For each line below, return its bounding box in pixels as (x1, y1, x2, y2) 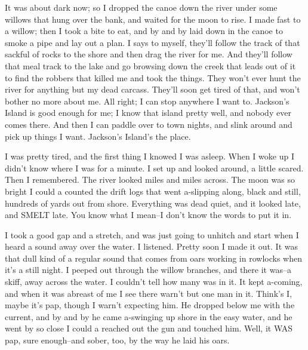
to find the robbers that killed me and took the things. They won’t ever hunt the (5, 71, 301, 84)
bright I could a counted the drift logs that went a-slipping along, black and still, (5, 185, 301, 197)
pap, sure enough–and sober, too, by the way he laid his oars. (5, 334, 230, 346)
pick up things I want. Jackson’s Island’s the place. (5, 130, 191, 142)
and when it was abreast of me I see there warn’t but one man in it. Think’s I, (5, 287, 292, 299)
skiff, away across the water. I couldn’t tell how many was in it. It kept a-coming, (5, 275, 303, 288)
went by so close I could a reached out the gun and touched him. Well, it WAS (5, 322, 293, 334)
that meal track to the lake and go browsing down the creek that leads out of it (5, 59, 296, 72)
